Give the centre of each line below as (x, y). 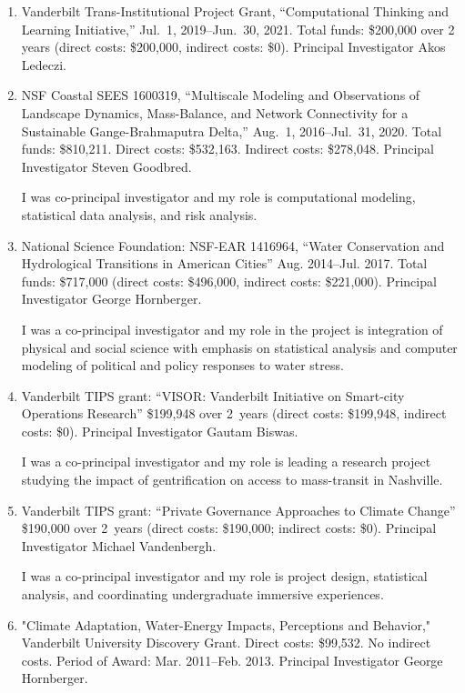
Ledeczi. (44, 64)
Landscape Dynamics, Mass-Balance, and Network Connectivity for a (215, 112)
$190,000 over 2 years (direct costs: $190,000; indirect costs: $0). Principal (229, 528)
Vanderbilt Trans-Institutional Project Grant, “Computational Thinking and (235, 11)
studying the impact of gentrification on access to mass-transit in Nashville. (232, 480)
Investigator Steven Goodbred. (106, 166)
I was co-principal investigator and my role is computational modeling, (218, 197)
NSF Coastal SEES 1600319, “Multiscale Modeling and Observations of (221, 95)
